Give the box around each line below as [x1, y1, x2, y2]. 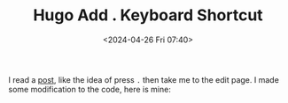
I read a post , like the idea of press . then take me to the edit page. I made [8, 74, 280, 85]
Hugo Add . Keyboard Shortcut [33, 5, 263, 26]
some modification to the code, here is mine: [8, 84, 172, 94]
